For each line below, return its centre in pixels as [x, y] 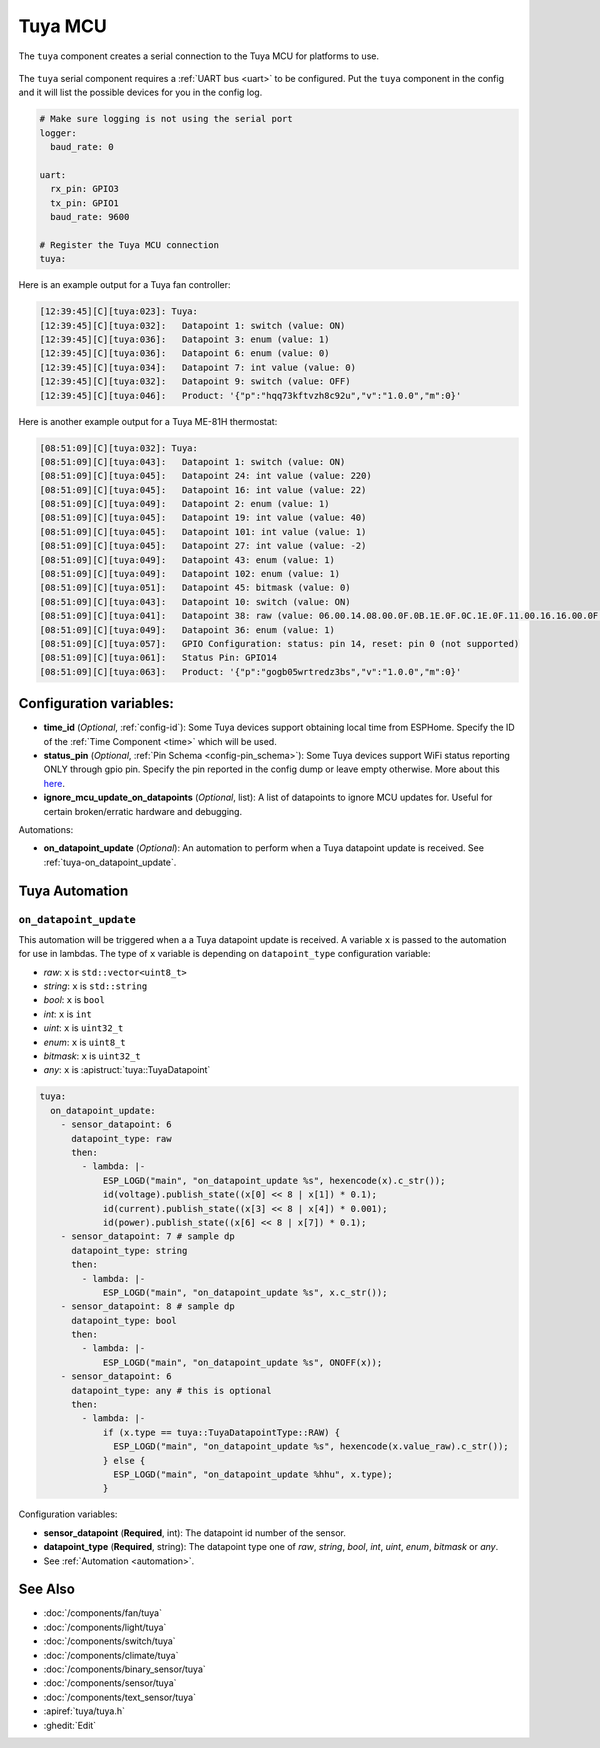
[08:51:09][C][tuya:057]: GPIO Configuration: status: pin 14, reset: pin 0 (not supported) [279, 643]
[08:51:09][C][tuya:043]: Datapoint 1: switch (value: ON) [192, 461]
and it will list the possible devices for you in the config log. [140, 92]
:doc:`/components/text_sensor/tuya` [120, 1697]
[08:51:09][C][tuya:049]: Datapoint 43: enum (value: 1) [187, 559]
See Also [46, 1589]
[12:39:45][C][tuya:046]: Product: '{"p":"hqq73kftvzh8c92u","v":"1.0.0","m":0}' [250, 395]
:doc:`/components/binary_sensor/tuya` [125, 1669]
